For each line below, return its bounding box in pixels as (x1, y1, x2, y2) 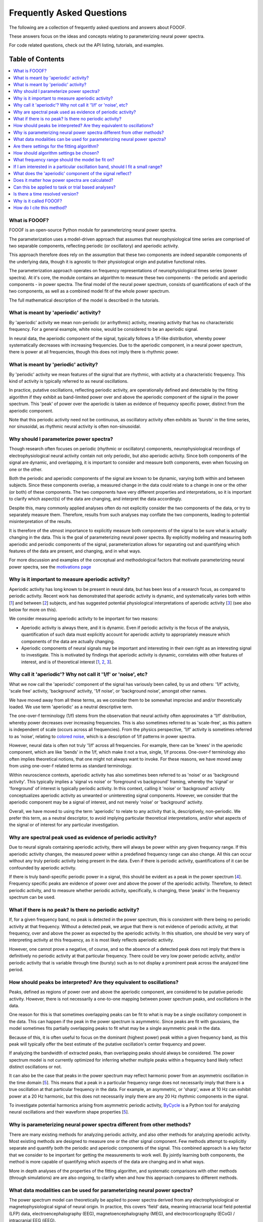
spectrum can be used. (9, 895, 56, 900)
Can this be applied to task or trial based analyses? (13, 184, 116, 190)
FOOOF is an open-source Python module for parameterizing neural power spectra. (9, 227, 177, 233)
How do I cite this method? (13, 205, 67, 211)
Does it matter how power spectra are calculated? (13, 177, 113, 183)
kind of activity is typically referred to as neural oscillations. (9, 378, 129, 384)
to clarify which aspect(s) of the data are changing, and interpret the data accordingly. (9, 496, 183, 502)
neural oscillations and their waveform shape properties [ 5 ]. (9, 1109, 129, 1115)
